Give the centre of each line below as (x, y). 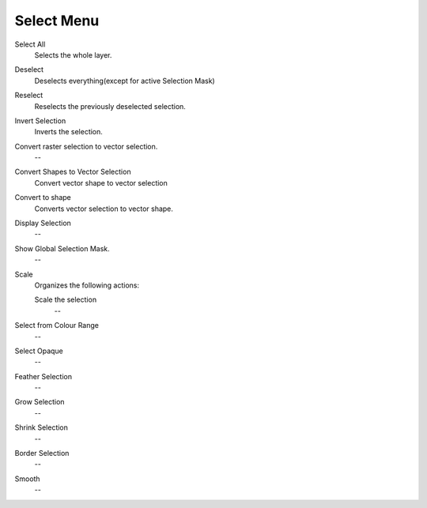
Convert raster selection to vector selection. (86, 146)
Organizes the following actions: (87, 285)
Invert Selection (40, 120)
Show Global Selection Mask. (62, 248)
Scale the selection (66, 299)
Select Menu (57, 21)
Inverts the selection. (68, 132)
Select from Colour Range (57, 325)
